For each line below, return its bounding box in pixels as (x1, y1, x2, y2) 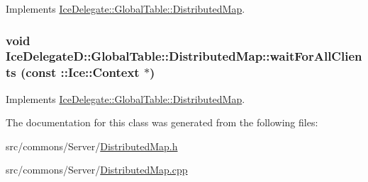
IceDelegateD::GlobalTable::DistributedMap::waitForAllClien (6, 47, 362, 65)
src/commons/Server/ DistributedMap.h (6, 138, 178, 153)
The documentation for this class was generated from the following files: (6, 115, 318, 130)
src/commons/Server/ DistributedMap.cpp (6, 162, 188, 177)
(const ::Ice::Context (21, 63, 140, 81)
